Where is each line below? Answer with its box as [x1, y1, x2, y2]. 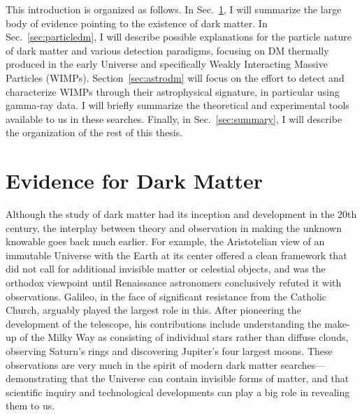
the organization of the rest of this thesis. [6, 125, 183, 140]
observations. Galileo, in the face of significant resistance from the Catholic [6, 289, 327, 303]
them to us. [6, 398, 55, 413]
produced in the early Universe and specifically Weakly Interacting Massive [6, 57, 328, 71]
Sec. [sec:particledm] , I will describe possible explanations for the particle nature [6, 29, 352, 44]
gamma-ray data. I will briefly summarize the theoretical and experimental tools [6, 98, 349, 112]
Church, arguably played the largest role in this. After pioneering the [6, 303, 301, 317]
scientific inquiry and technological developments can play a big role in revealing [6, 384, 350, 399]
